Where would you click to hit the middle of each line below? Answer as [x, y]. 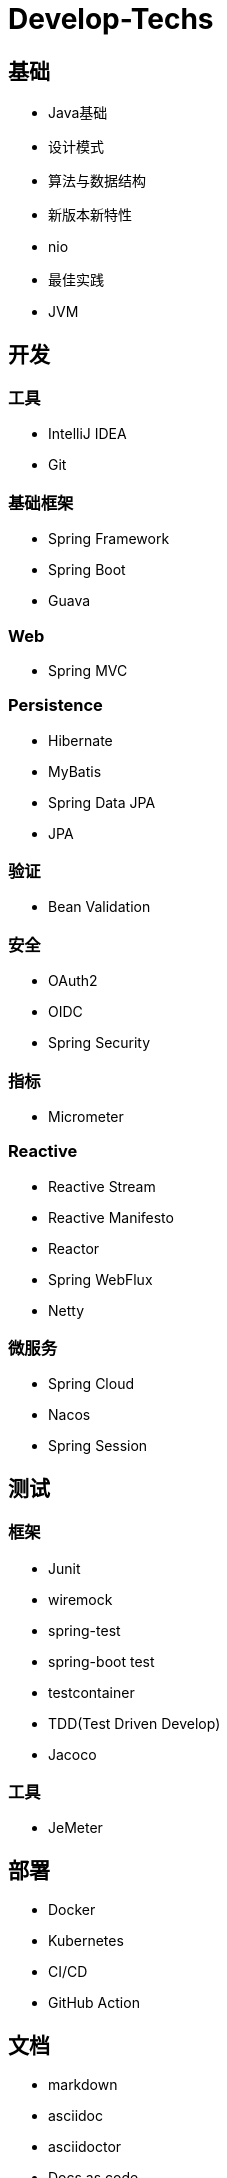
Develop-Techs [111, 19]
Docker [72, 1910]
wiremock [80, 1599]
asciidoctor [85, 2147]
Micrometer [86, 1116]
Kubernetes [86, 1941]
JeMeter [75, 1828]
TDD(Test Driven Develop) [134, 1723]
